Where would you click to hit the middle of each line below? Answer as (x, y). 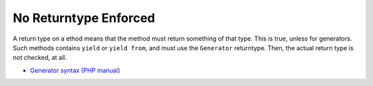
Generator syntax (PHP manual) (75, 70)
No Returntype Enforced (84, 18)
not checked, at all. (40, 58)
